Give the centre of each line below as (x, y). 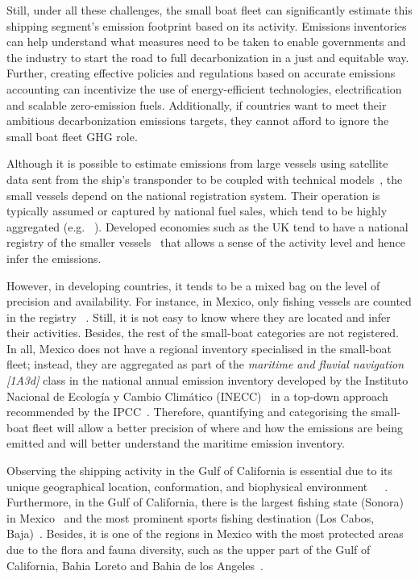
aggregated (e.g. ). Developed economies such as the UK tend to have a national (207, 226)
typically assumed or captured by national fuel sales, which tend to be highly (197, 211)
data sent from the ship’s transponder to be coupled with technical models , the (205, 179)
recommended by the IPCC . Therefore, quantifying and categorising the (187, 412)
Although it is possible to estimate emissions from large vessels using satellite (197, 163)
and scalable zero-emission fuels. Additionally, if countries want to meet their (197, 104)
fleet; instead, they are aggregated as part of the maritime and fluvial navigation (205, 364)
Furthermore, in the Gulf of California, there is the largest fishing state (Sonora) (205, 502)
